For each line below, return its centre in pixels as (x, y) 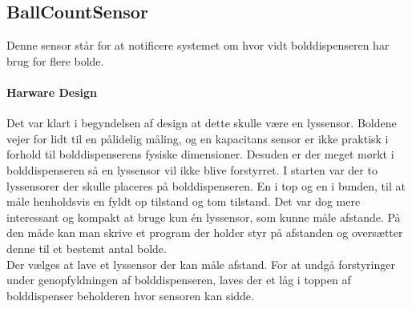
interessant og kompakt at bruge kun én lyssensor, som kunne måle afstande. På (204, 217)
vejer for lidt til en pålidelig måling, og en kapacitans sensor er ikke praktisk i (198, 138)
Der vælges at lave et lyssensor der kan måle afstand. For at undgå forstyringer (201, 264)
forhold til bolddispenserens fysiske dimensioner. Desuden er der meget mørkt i (200, 154)
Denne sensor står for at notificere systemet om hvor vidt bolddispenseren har (198, 45)
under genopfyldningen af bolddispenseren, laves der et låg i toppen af (179, 280)
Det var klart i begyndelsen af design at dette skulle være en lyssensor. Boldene (202, 123)
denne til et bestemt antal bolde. (87, 248)
